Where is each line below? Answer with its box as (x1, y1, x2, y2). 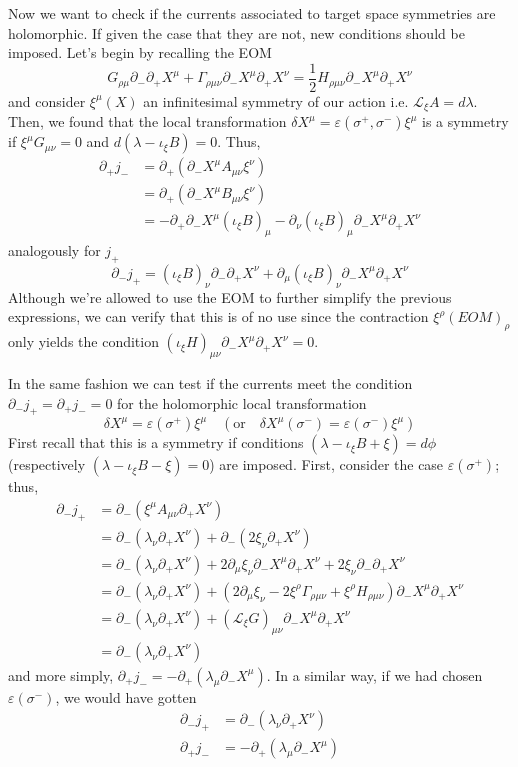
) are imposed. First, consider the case (209, 454, 444, 475)
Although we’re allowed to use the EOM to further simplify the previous (8, 286, 452, 307)
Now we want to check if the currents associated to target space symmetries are (8, 3, 496, 23)
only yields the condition (8, 331, 159, 352)
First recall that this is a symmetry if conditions (8, 432, 304, 453)
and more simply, (8, 664, 114, 685)
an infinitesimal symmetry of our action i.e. (143, 90, 409, 111)
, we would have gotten (55, 686, 197, 707)
